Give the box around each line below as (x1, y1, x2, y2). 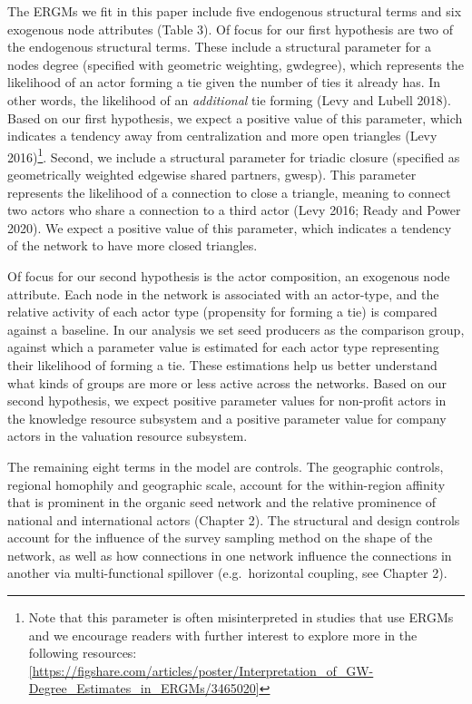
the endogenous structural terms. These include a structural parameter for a (7, 37, 431, 56)
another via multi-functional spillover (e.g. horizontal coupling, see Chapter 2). (7, 563, 447, 582)
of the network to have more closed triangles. (7, 236, 258, 255)
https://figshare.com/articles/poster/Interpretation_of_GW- (32, 660, 374, 680)
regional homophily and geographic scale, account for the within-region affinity (7, 474, 446, 494)
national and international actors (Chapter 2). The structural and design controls (7, 510, 460, 529)
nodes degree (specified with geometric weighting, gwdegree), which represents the (7, 54, 464, 73)
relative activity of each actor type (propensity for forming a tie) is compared (7, 302, 438, 321)
